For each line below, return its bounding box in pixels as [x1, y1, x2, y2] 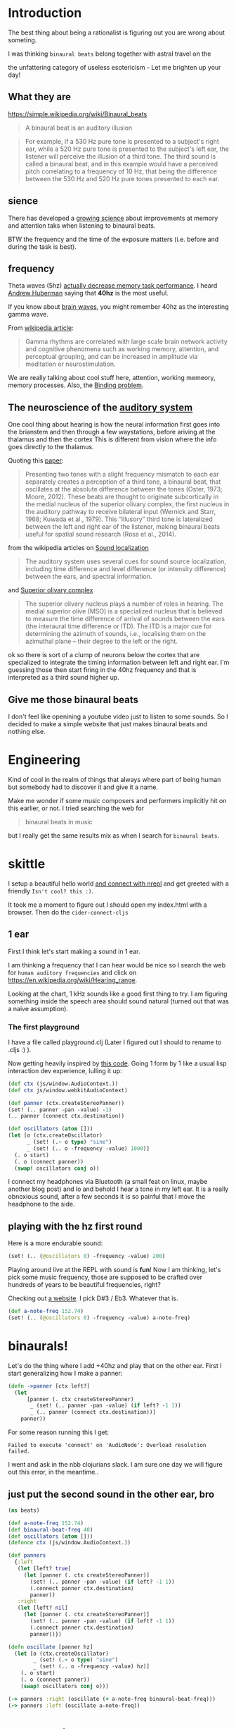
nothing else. [8, 728, 46, 735]
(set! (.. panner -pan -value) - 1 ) [8, 1106, 112, 1113]
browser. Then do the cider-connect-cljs [8, 908, 129, 916]
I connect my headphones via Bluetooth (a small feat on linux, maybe [8, 1178, 208, 1186]
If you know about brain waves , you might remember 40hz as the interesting [8, 303, 229, 311]
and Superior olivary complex [8, 586, 93, 594]
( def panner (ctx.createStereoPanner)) [8, 1099, 125, 1106]
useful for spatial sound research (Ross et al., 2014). [25, 530, 176, 539]
